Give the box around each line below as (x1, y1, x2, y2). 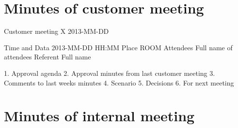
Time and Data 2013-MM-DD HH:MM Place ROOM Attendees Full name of (4, 42, 233, 52)
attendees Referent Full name (4, 52, 91, 62)
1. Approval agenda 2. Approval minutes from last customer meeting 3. (4, 68, 215, 78)
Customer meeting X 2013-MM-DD (4, 26, 109, 36)
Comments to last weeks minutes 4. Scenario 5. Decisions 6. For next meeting (4, 77, 234, 87)
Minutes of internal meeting (4, 106, 195, 126)
